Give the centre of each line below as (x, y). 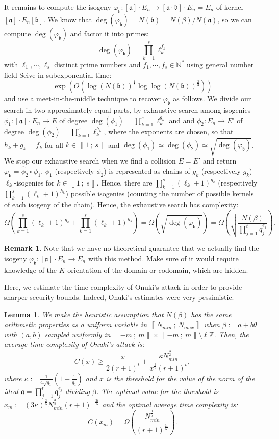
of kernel (230, 7)
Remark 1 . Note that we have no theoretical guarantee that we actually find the (132, 248)
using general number (220, 64)
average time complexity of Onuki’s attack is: (74, 344)
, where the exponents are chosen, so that (169, 131)
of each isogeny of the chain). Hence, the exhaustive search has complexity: (121, 205)
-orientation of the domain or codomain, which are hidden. (157, 270)
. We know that (68, 19)
